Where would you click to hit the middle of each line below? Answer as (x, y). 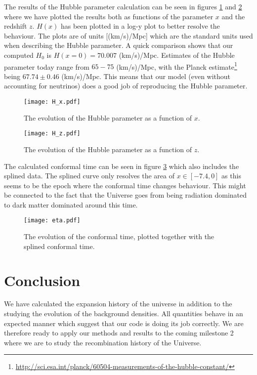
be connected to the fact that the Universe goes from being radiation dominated (126, 195)
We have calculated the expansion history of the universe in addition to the (118, 304)
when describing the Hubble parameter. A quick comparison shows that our (119, 45)
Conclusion (42, 280)
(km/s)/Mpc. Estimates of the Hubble (177, 55)
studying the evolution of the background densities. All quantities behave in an (124, 313)
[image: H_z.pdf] (52, 134)
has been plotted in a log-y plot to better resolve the (140, 26)
